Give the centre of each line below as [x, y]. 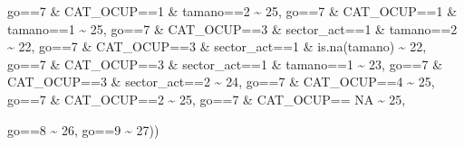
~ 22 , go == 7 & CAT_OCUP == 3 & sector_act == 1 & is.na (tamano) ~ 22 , [217, 46]
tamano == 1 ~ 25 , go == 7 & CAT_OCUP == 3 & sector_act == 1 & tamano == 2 [232, 28]
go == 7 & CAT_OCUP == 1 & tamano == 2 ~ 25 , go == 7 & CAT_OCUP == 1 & [232, 11]
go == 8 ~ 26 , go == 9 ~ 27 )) [83, 129]
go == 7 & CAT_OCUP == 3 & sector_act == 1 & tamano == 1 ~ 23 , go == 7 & [225, 64]
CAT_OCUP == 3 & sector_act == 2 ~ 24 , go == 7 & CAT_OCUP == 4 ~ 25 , [221, 82]
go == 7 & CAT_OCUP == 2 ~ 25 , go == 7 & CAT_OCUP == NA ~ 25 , [207, 99]
